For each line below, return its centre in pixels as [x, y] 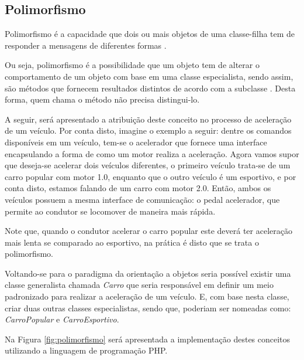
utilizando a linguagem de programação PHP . [86, 350]
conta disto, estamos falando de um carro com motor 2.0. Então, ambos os [138, 188]
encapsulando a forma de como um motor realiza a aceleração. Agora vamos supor [152, 153]
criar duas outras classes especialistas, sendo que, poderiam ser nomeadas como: [148, 308]
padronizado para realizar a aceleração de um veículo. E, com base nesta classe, [147, 296]
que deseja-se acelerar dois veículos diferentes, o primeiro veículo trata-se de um [148, 165]
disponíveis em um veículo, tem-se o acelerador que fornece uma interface [136, 142]
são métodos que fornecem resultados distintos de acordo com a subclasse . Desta [150, 88]
